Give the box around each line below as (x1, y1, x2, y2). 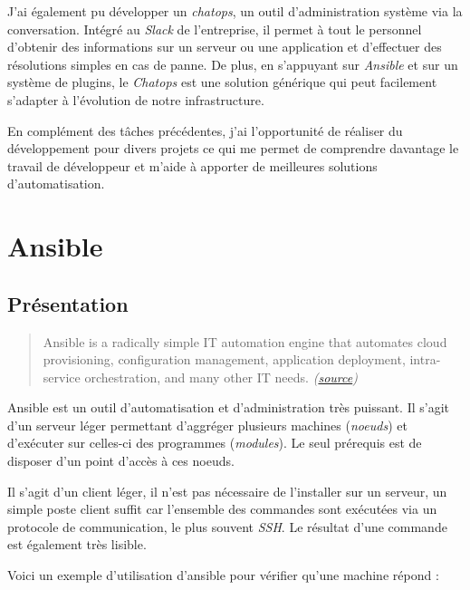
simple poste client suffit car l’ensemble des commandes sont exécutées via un (7, 499, 437, 518)
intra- (409, 350, 441, 369)
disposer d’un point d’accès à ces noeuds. (7, 451, 235, 470)
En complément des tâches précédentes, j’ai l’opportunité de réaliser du (7, 121, 403, 140)
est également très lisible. (7, 535, 147, 554)
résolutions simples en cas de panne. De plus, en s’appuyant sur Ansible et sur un (7, 54, 458, 73)
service (43, 367, 81, 386)
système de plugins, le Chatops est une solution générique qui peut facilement (7, 73, 437, 92)
